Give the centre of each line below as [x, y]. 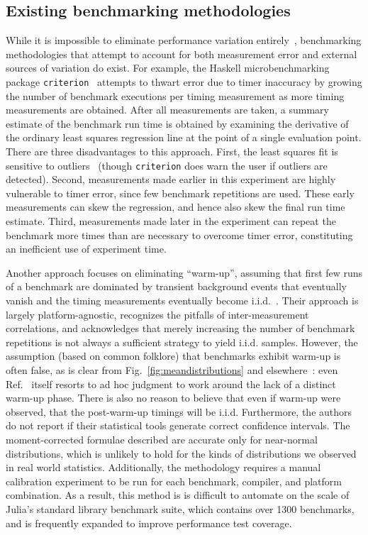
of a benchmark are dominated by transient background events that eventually [176, 286]
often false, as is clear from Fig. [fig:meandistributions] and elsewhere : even [172, 369]
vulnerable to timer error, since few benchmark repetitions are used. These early [180, 193]
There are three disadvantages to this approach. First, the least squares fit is [172, 151]
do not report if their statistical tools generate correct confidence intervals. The [178, 425]
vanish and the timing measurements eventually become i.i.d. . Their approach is [182, 300]
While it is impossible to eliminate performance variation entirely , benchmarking [184, 40]
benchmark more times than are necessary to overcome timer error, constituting [179, 235]
